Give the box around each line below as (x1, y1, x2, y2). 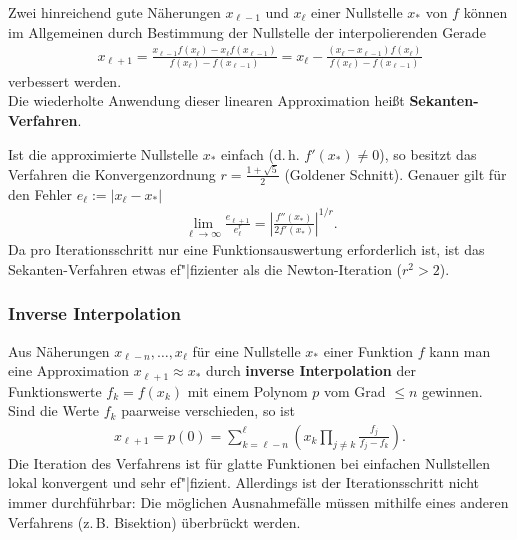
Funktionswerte (8, 380, 102, 401)
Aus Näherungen (8, 340, 110, 361)
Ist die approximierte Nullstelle (8, 143, 199, 164)
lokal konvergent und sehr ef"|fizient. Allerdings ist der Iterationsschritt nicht (8, 472, 479, 493)
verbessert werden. (8, 70, 122, 91)
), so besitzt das (379, 143, 477, 164)
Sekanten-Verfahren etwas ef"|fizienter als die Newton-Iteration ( (8, 258, 403, 279)
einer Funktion (323, 340, 413, 361)
